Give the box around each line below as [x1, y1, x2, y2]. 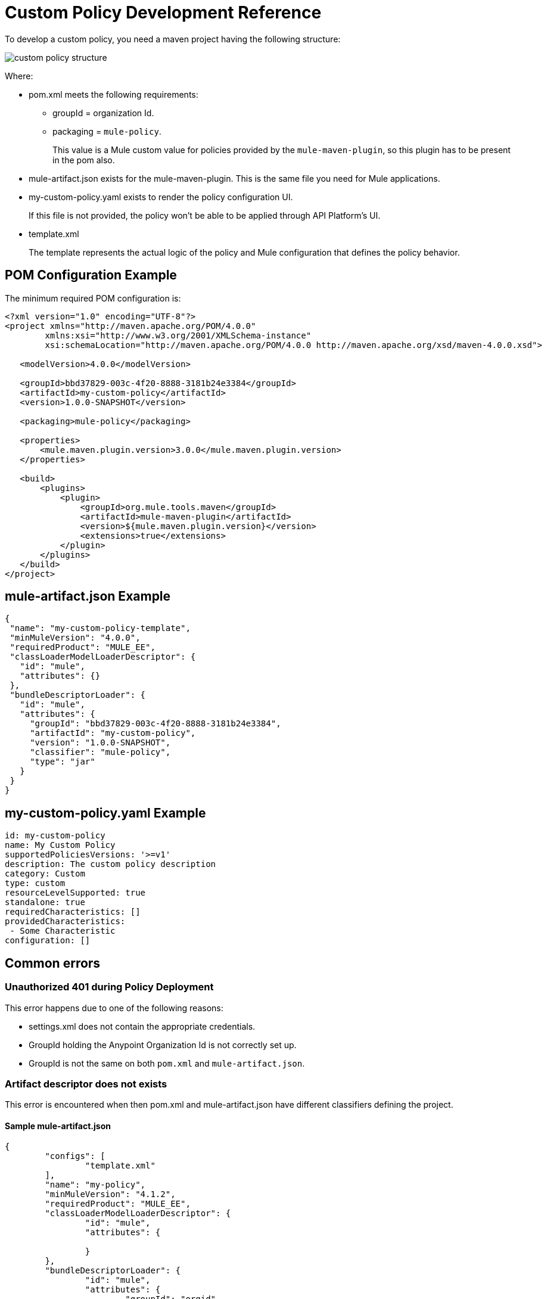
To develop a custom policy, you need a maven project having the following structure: [5, 33, 341, 44]
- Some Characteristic [10, 926, 116, 936]
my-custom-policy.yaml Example [5, 805, 206, 821]
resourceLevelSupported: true [5, 888, 146, 898]
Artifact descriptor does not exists [5, 1077, 167, 1090]
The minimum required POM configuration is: [5, 293, 181, 303]
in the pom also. [52, 154, 115, 165]
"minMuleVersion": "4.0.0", [10, 633, 141, 643]
